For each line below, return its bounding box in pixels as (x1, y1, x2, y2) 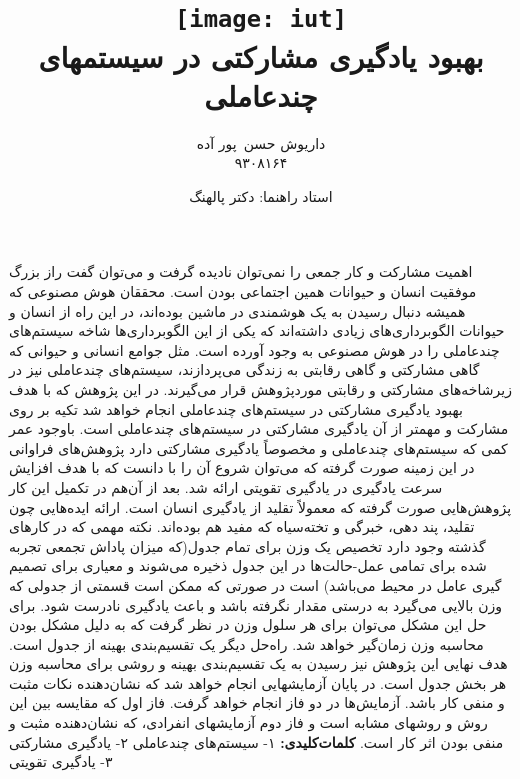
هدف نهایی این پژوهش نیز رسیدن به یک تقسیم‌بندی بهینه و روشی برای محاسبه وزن (9, 653, 508, 674)
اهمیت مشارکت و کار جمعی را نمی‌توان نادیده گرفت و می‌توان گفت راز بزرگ (9, 261, 473, 282)
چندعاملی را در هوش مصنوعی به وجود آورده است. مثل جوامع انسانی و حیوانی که (9, 339, 500, 360)
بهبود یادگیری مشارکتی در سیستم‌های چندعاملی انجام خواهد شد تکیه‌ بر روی (9, 398, 463, 419)
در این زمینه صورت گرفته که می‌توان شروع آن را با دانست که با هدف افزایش (9, 457, 475, 478)
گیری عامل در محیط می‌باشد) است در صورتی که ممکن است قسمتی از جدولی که (9, 574, 502, 595)
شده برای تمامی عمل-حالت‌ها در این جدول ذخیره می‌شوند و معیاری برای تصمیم (9, 555, 487, 576)
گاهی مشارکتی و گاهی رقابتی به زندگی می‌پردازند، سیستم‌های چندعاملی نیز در (9, 359, 480, 380)
